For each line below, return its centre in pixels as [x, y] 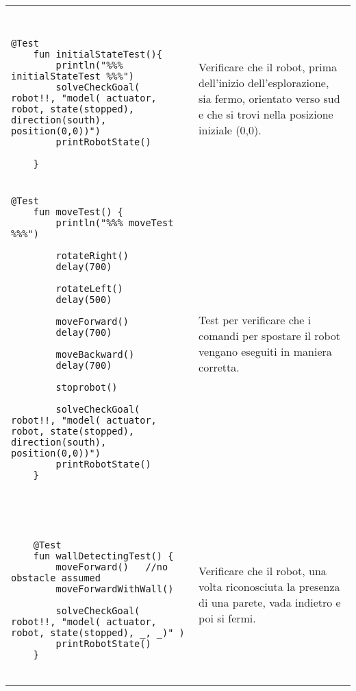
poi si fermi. [227, 618]
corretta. [219, 367]
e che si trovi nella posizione [266, 114]
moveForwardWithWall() [115, 589]
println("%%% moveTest [115, 223]
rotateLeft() [89, 289]
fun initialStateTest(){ [98, 54]
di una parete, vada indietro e [270, 602]
